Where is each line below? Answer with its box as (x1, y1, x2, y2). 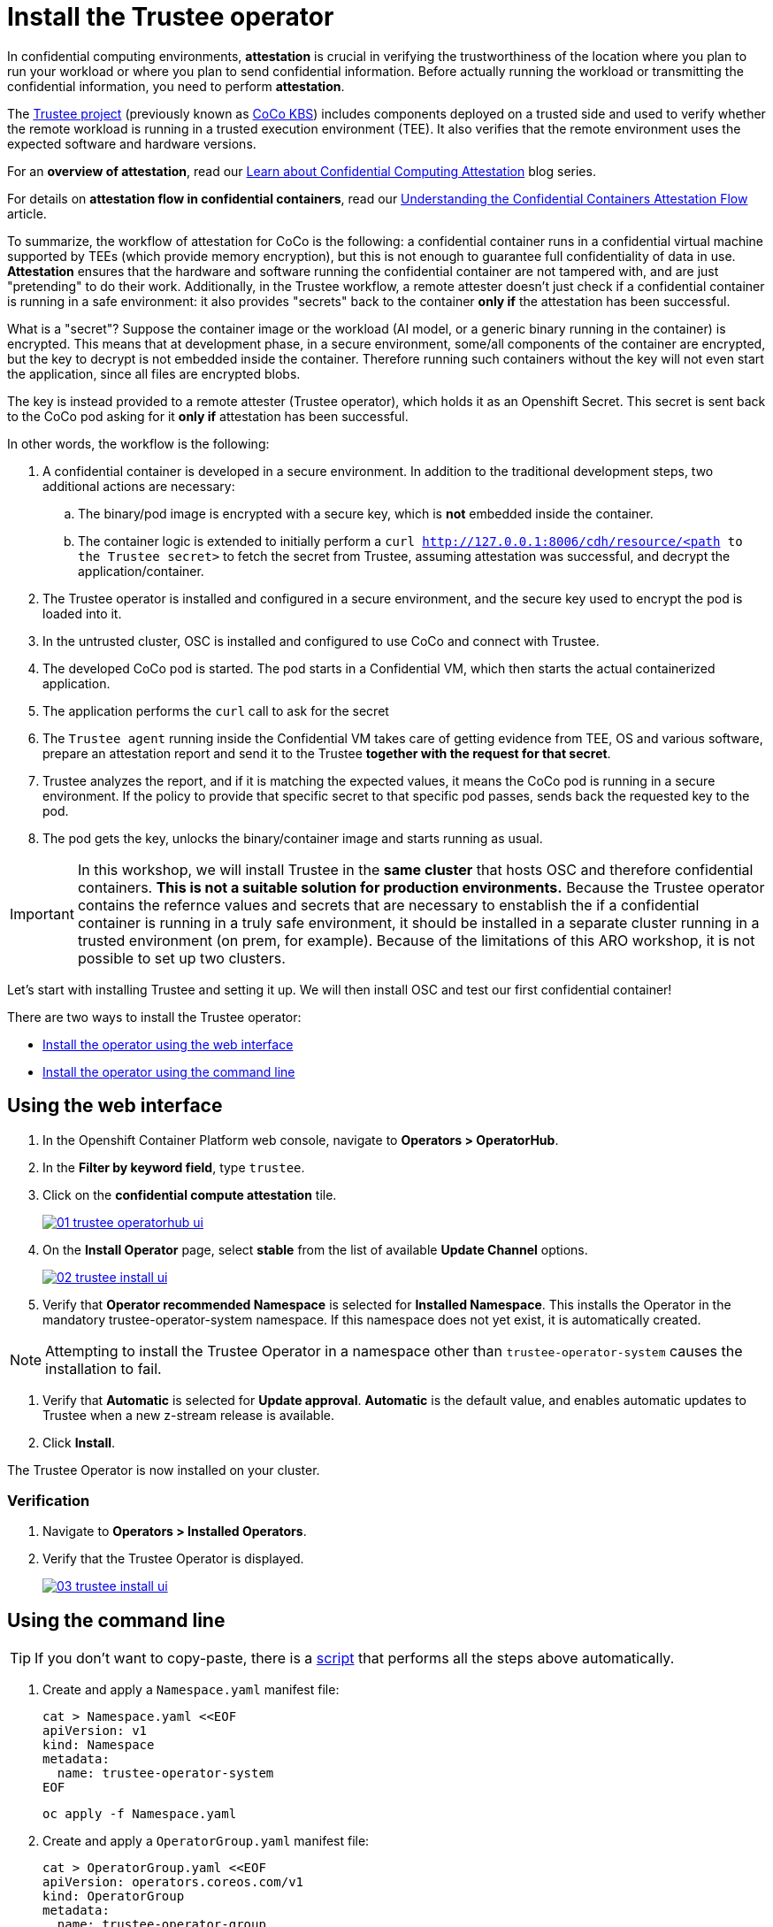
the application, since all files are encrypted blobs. (7, 365, 301, 381)
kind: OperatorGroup (42, 1889, 185, 1904)
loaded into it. (42, 605, 122, 621)
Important (10, 904, 74, 923)
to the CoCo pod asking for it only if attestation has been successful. (7, 408, 409, 424)
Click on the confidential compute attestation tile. (42, 1186, 337, 1202)
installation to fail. (45, 1359, 162, 1378)
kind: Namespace (42, 1738, 155, 1753)
